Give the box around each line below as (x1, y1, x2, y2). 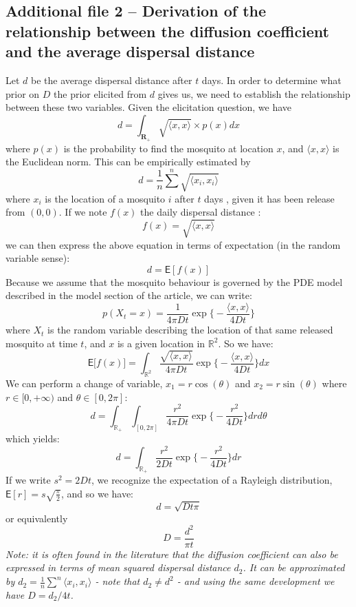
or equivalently (5, 511, 68, 525)
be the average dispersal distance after (31, 72, 192, 87)
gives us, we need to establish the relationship (157, 86, 351, 101)
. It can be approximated (243, 560, 345, 575)
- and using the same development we (177, 574, 335, 588)
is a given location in (117, 336, 205, 350)
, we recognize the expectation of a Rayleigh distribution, (91, 473, 333, 487)
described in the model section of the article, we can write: (5, 288, 252, 302)
